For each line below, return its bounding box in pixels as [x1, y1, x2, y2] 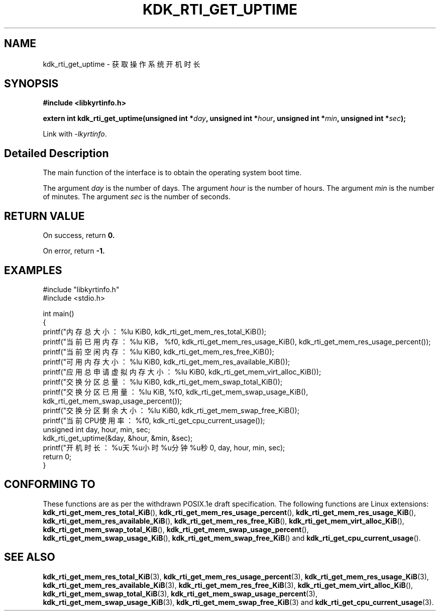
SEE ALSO [4, 551, 55, 564]
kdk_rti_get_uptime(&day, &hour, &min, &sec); [43, 433, 193, 442]
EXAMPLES [4, 264, 62, 277]
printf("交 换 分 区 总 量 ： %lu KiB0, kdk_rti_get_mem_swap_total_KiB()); [43, 377, 283, 386]
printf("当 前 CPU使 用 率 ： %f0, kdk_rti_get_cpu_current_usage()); [43, 416, 265, 425]
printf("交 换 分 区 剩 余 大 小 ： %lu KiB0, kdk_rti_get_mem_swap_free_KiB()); [43, 406, 299, 415]
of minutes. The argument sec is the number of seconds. [43, 192, 231, 201]
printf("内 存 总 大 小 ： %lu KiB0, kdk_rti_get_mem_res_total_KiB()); [43, 327, 267, 336]
